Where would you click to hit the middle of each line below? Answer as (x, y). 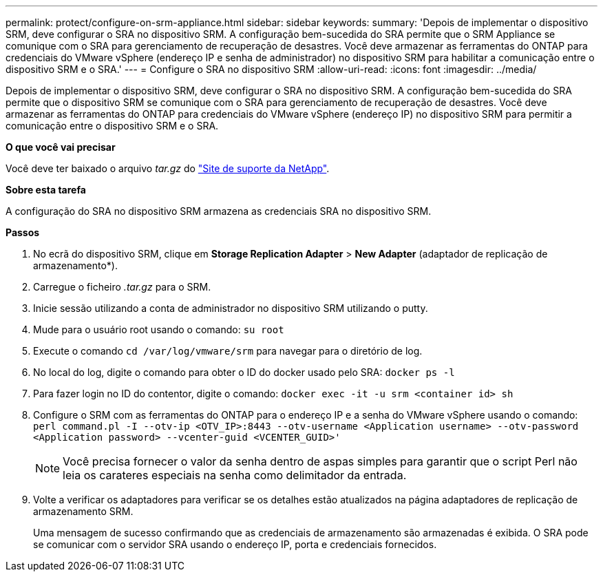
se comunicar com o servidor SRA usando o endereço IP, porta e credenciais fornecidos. (235, 544)
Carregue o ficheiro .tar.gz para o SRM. (122, 287)
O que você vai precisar (61, 147)
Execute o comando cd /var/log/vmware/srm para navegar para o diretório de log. (228, 351)
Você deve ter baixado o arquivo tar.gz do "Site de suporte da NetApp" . (168, 168)
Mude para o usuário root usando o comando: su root (159, 329)
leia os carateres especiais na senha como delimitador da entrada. (235, 475)
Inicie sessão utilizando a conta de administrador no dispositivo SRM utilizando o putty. (231, 308)
